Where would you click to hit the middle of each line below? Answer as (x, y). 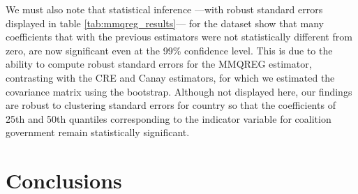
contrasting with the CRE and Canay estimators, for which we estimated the (170, 77)
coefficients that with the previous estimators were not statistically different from (179, 37)
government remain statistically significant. (98, 132)
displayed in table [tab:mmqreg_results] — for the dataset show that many (165, 23)
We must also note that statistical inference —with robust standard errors (164, 9)
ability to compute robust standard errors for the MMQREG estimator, (159, 64)
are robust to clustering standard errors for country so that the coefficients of (171, 105)
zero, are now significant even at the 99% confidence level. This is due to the (169, 50)
